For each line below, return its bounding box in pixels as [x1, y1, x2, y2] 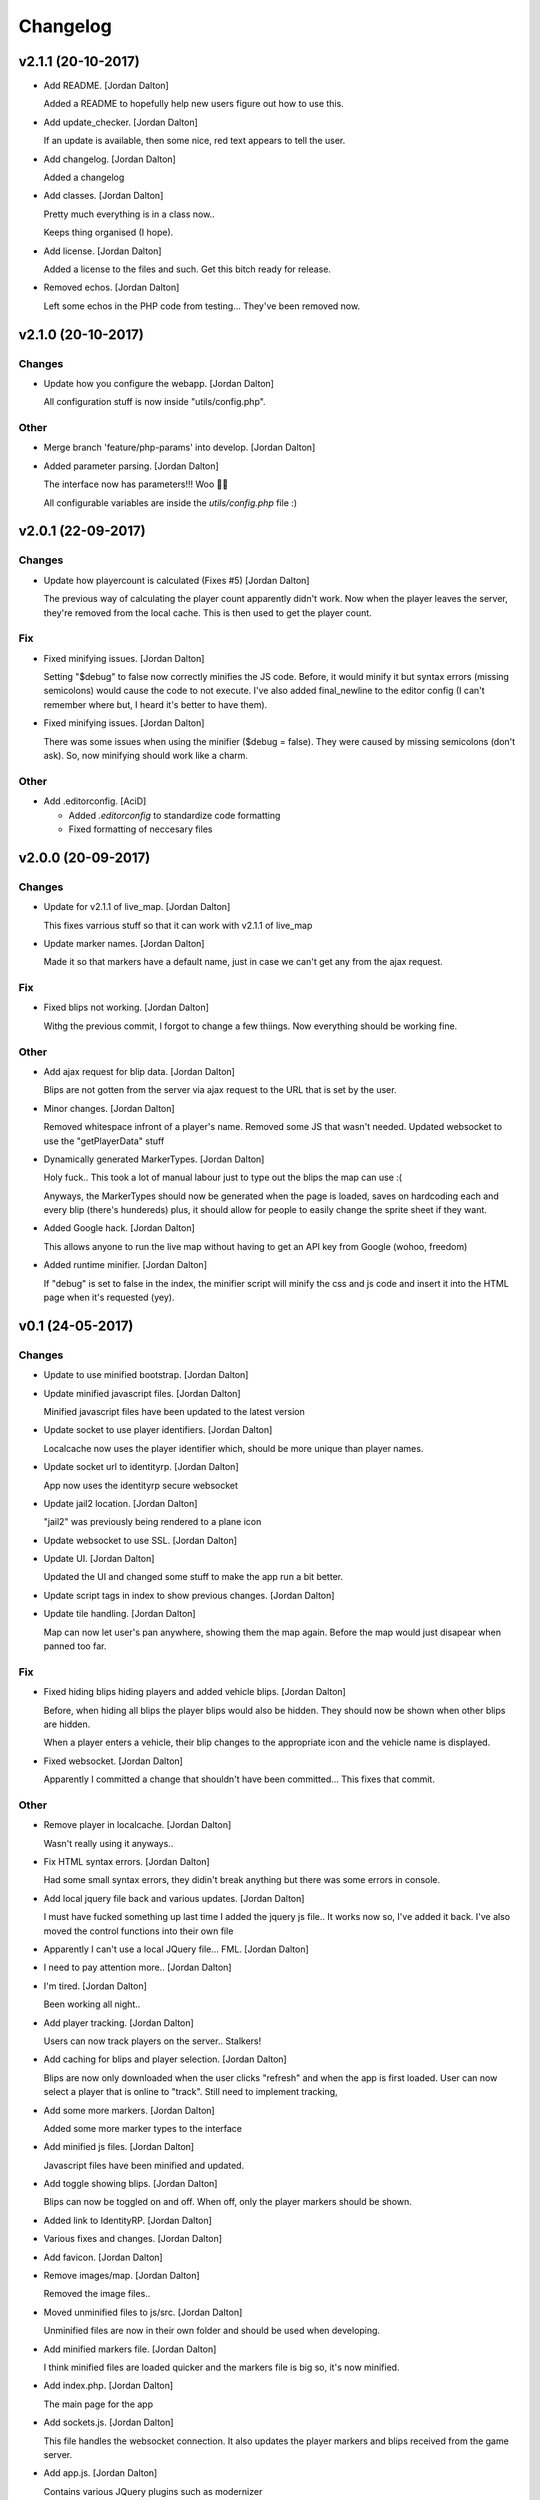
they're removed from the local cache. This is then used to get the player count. [43, 606, 372, 619]
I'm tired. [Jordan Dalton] [43, 1980, 147, 1992]
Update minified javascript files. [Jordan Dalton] [43, 1387, 241, 1399]
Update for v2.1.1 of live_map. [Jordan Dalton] [43, 901, 231, 913]
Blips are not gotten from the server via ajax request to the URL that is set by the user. [43, 1084, 397, 1096]
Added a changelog [43, 171, 125, 184]
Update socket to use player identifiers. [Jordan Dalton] [43, 1424, 273, 1436]
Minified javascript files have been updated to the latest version [43, 1405, 305, 1417]
